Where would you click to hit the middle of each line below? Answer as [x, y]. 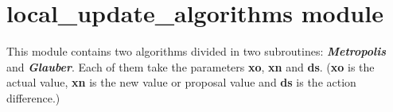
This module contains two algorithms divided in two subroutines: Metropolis [196, 51]
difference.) [33, 97]
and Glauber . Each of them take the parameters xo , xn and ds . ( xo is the [191, 66]
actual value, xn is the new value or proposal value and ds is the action [181, 82]
